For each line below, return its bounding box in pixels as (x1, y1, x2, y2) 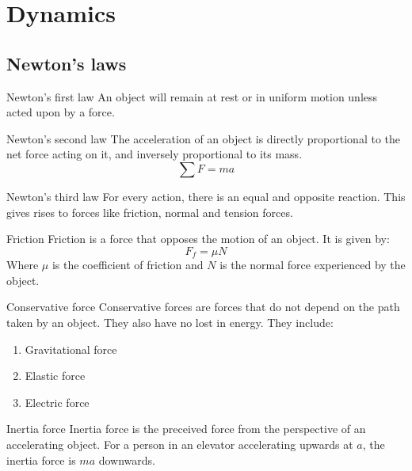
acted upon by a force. (6, 104, 115, 120)
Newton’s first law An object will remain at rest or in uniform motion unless (6, 88, 378, 104)
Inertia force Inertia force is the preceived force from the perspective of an (6, 420, 366, 437)
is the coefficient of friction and (51, 256, 204, 273)
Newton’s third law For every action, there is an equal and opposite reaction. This (6, 188, 406, 204)
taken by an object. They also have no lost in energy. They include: (6, 313, 334, 330)
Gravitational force (25, 340, 117, 357)
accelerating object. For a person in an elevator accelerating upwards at (6, 435, 353, 452)
